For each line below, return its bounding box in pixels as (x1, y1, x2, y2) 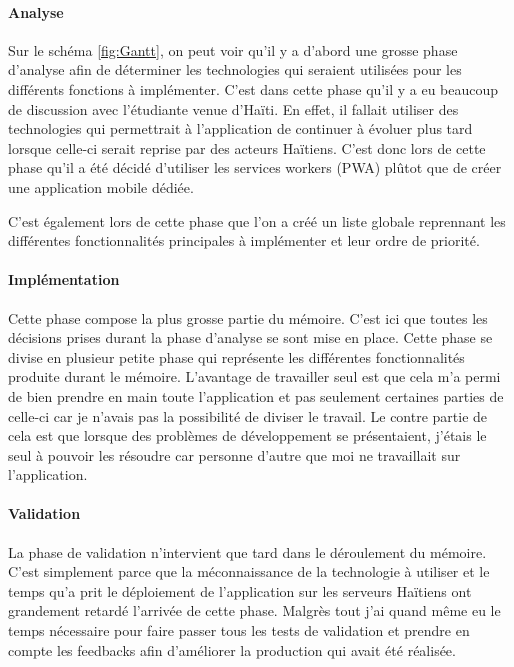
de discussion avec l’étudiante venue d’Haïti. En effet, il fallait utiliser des (8, 98, 459, 119)
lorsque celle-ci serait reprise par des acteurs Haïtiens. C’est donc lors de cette (8, 137, 486, 158)
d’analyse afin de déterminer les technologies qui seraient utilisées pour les (8, 59, 462, 80)
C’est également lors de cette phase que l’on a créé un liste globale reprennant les (8, 210, 506, 231)
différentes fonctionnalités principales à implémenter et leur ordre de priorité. (8, 230, 480, 251)
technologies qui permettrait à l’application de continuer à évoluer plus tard (8, 118, 473, 139)
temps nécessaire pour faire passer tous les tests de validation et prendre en (8, 620, 470, 641)
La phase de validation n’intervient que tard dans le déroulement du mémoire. (8, 541, 487, 562)
